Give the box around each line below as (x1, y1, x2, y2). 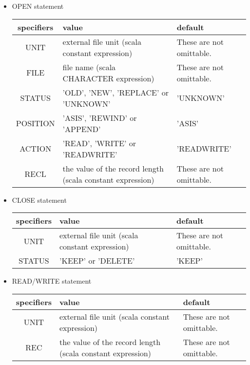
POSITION (16, 117, 55, 129)
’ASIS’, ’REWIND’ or (62, 112, 137, 123)
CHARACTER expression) (62, 72, 154, 84)
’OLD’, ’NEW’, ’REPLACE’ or (62, 86, 169, 98)
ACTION (19, 143, 52, 154)
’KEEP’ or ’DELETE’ (59, 255, 135, 267)
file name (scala (62, 61, 116, 73)
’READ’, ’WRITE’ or (62, 137, 136, 149)
